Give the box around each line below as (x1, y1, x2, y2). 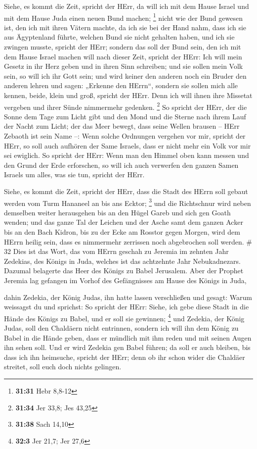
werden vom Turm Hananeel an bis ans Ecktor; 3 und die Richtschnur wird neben (4, 196, 251, 208)
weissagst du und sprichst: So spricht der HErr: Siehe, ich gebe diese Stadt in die (4, 301, 249, 312)
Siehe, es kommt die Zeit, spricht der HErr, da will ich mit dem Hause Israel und (4, 1, 249, 11)
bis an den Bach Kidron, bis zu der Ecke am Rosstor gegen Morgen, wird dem (4, 227, 240, 237)
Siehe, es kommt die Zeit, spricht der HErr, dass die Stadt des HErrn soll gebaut (4, 186, 248, 196)
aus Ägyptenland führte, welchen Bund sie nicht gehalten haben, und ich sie (4, 32, 235, 42)
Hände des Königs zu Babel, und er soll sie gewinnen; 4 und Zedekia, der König (4, 311, 245, 323)
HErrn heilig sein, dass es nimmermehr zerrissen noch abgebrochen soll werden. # (4, 236, 252, 247)
